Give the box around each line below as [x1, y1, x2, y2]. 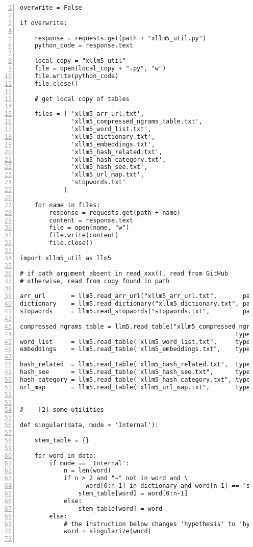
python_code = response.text [34, 42, 133, 49]
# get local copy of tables [34, 95, 130, 103]
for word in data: [34, 452, 97, 459]
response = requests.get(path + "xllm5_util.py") [34, 34, 207, 42]
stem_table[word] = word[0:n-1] [78, 490, 188, 497]
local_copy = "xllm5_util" [34, 57, 126, 65]
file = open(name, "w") [49, 224, 130, 232]
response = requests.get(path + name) [49, 209, 181, 216]
